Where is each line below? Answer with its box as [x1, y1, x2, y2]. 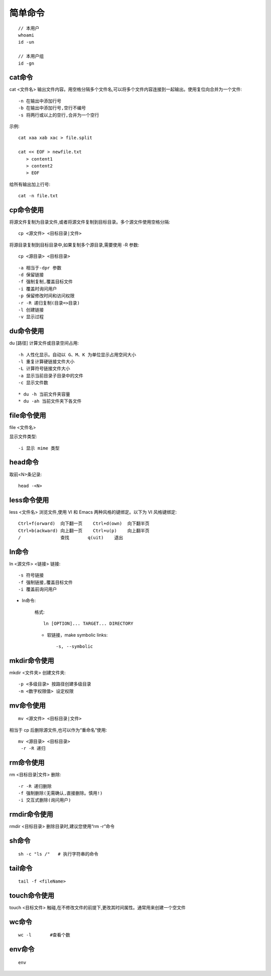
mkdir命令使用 [9, 656, 55, 665]
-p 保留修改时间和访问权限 [18, 293, 75, 299]
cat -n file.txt [18, 193, 58, 199]
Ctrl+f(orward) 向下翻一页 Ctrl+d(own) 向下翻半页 [18, 521, 150, 526]
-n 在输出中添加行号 [18, 98, 62, 104]
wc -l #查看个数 [18, 932, 70, 938]
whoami [18, 32, 35, 38]
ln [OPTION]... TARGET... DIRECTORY [43, 621, 133, 627]
